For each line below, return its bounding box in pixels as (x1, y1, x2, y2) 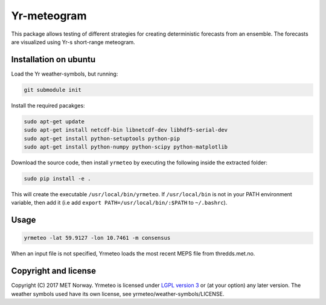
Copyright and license (11, 266, 97, 276)
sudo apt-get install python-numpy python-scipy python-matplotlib (24, 143, 228, 150)
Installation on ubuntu (11, 54, 96, 65)
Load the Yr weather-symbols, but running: (11, 70, 118, 77)
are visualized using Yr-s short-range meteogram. (11, 38, 135, 45)
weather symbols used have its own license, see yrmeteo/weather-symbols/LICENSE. (11, 290, 225, 297)
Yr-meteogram (11, 9, 87, 22)
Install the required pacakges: (11, 101, 85, 109)
